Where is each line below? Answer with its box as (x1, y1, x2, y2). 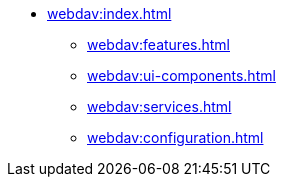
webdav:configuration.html (87, 129, 264, 146)
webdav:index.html (47, 5, 172, 22)
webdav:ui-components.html (87, 67, 276, 84)
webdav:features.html (87, 36, 230, 53)
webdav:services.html (87, 98, 232, 115)
